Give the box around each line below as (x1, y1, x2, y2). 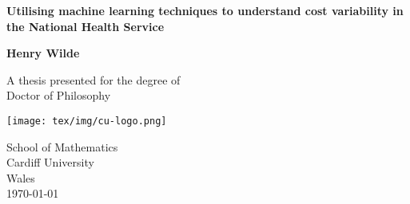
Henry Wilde (6, 45, 80, 61)
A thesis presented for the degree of (6, 71, 181, 88)
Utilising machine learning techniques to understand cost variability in (6, 2, 404, 18)
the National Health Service (6, 18, 165, 34)
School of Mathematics (6, 138, 118, 155)
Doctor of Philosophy (6, 87, 111, 104)
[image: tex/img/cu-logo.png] (6, 115, 167, 127)
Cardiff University (6, 154, 94, 171)
